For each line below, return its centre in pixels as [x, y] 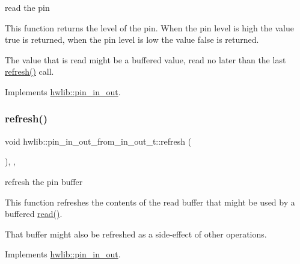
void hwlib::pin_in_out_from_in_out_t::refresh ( [98, 141]
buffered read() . [34, 214]
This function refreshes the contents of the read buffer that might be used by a [150, 202]
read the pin [27, 7]
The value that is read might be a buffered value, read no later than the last [145, 59]
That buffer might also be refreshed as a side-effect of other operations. [136, 234]
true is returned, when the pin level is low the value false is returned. [132, 39]
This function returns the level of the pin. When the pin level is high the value [149, 27]
